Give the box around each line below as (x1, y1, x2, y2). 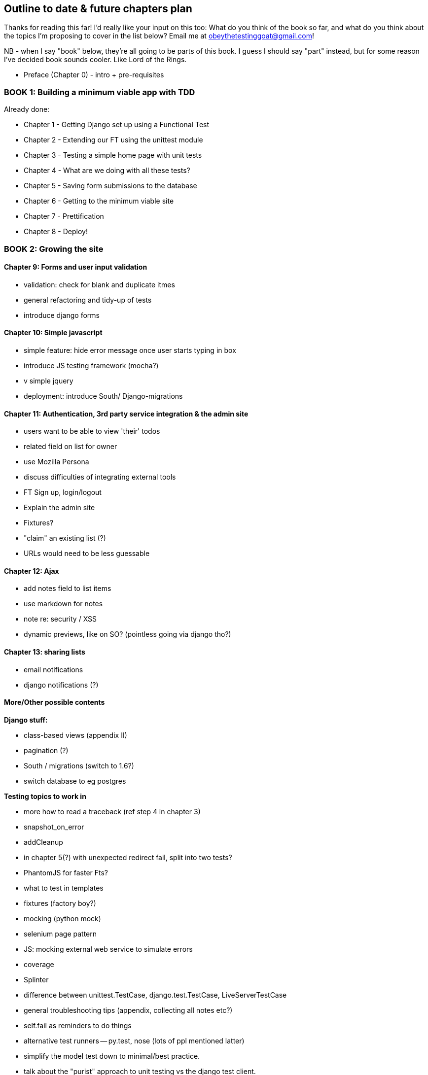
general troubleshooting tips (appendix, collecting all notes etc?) (24, 1006, 233, 1014)
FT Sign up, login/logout (24, 488, 102, 497)
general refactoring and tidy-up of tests (24, 295, 152, 304)
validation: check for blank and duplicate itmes (24, 280, 175, 289)
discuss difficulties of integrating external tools (24, 473, 176, 482)
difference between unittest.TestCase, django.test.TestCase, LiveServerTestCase (24, 990, 287, 999)
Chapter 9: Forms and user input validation (4, 263, 147, 272)
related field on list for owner (24, 442, 117, 451)
